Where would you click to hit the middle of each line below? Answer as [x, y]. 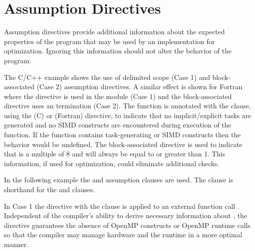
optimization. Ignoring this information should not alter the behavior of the [118, 51]
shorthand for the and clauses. [50, 189]
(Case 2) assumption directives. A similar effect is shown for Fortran [140, 87]
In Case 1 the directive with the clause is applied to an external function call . [122, 206]
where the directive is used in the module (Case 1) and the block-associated [118, 96]
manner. [16, 244]
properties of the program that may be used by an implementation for [110, 41]
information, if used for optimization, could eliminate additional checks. [112, 163]
